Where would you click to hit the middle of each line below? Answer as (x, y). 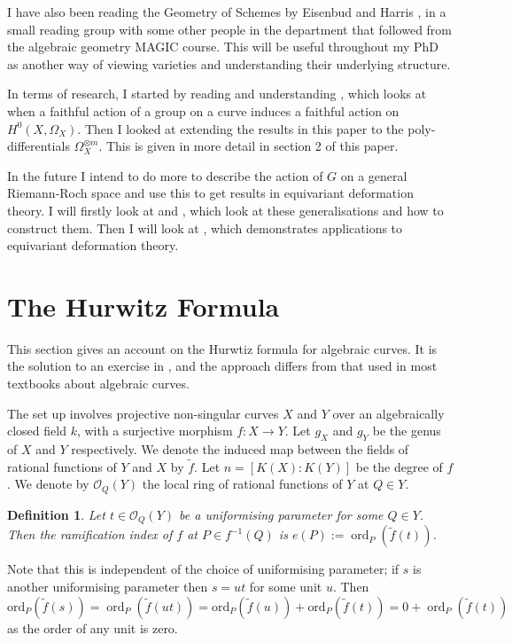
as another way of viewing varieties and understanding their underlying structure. (229, 63)
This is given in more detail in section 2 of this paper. (252, 146)
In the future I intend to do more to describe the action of (165, 175)
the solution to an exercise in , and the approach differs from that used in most (222, 366)
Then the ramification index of (90, 534)
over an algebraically (388, 413)
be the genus (407, 431)
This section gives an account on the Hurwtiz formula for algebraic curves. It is (222, 348)
